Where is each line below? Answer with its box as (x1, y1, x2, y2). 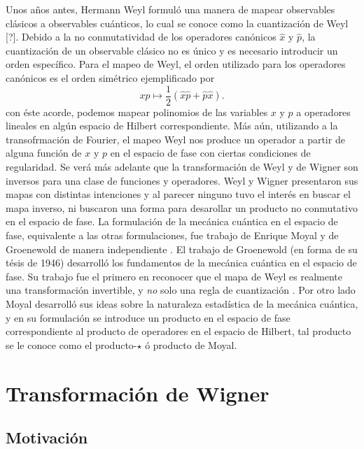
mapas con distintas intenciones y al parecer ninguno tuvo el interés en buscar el (6, 187, 351, 201)
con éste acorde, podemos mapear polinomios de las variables (6, 104, 268, 119)
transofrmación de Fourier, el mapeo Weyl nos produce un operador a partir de (6, 131, 345, 146)
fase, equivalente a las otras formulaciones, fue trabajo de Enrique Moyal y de (6, 227, 339, 242)
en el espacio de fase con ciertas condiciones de (110, 145, 311, 160)
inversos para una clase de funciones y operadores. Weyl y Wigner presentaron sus (6, 173, 358, 187)
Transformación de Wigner (6, 378, 269, 407)
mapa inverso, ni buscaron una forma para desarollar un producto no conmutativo (6, 200, 358, 215)
